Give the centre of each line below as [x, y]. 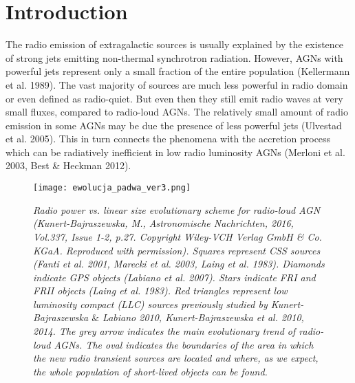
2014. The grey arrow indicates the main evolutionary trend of [164, 331]
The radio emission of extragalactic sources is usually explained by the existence [175, 44]
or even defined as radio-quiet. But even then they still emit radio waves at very [174, 98]
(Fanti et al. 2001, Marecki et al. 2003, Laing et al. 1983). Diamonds [179, 264]
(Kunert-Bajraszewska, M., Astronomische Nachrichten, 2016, [163, 223]
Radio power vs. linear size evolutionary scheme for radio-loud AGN [177, 209]
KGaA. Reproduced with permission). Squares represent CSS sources [177, 250]
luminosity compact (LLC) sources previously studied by [150, 304]
